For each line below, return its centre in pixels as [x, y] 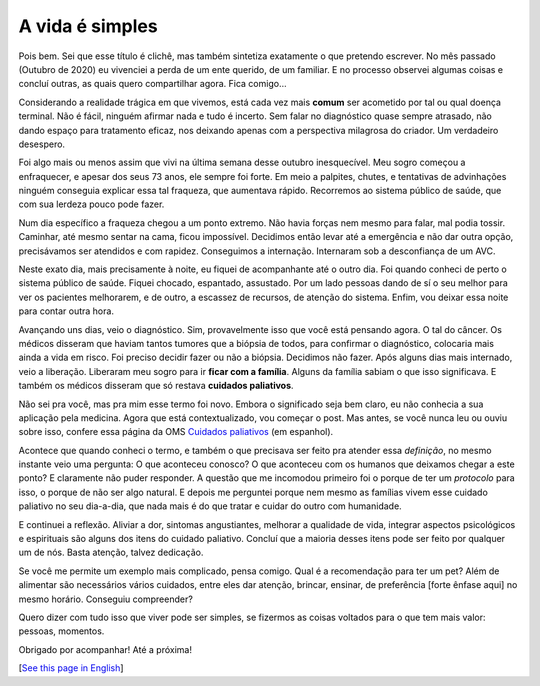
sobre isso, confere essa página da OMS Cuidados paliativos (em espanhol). [176, 432]
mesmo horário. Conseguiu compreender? [106, 599]
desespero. [41, 144]
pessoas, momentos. [61, 631]
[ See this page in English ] [71, 668]
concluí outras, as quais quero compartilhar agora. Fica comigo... [152, 84]
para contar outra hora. [66, 311]
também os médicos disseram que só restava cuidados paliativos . [156, 386]
